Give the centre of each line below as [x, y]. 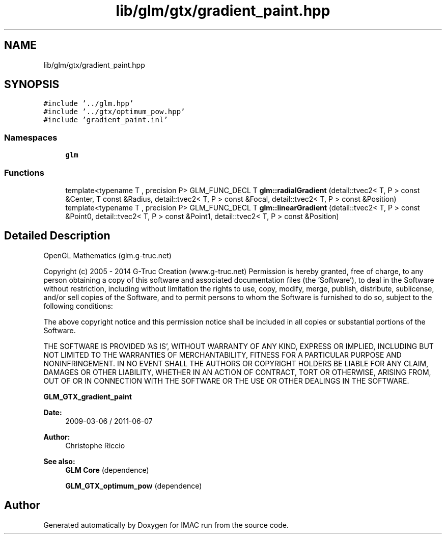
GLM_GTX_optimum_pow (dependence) [134, 486]
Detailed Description [57, 236]
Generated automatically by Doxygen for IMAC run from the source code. [166, 525]
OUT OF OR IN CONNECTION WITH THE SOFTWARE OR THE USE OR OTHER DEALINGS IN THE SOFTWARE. [226, 381]
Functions [24, 172]
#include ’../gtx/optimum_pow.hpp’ [114, 112]
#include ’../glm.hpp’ [89, 104]
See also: [59, 461]
